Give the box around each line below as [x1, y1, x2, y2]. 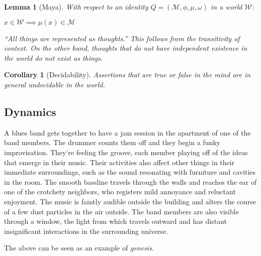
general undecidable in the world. [4, 79, 105, 89]
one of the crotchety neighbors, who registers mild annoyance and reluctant [4, 186, 236, 197]
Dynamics [4, 103, 56, 119]
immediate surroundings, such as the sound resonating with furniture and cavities [4, 167, 256, 177]
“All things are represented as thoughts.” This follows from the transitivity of [4, 33, 240, 43]
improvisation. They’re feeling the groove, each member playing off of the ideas [4, 147, 248, 157]
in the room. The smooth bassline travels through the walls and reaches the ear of [4, 176, 257, 187]
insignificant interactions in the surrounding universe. [4, 225, 168, 236]
